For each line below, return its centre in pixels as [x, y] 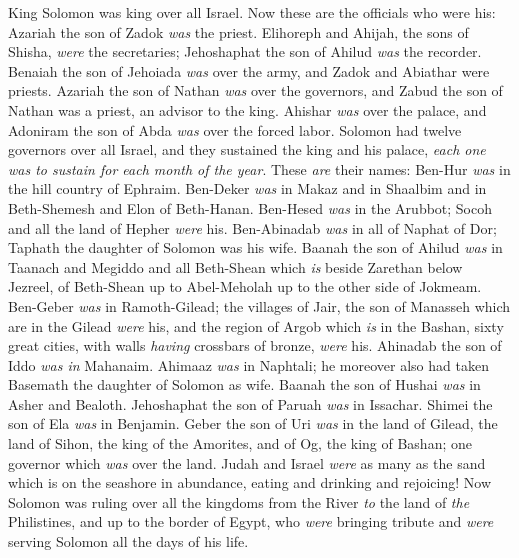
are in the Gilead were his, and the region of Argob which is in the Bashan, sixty [256, 325]
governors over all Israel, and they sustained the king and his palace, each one [247, 149]
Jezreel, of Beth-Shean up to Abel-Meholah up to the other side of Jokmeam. [245, 286]
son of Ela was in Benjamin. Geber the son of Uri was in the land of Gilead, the [253, 423]
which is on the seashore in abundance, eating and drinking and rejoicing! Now [249, 482]
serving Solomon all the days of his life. [128, 541]
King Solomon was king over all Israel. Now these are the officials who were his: [252, 12]
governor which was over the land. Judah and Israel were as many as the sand [247, 462]
